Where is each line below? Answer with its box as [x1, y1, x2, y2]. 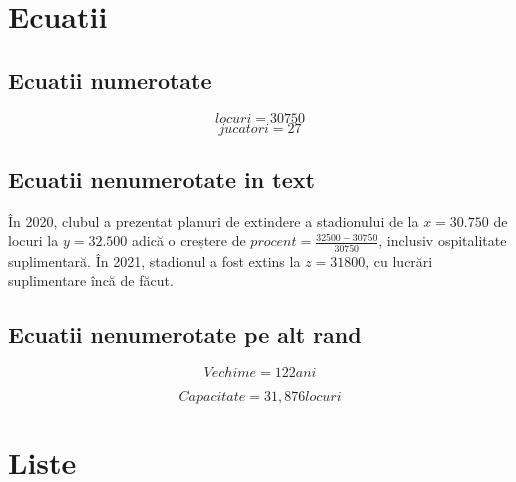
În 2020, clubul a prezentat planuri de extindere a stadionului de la [8, 210, 419, 231]
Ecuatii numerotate [8, 64, 212, 95]
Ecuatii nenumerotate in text [8, 163, 315, 194]
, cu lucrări [365, 250, 433, 271]
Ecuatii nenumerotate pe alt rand [8, 319, 362, 350]
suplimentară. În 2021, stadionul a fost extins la [8, 250, 301, 271]
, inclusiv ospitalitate [378, 230, 507, 251]
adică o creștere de [131, 230, 246, 251]
